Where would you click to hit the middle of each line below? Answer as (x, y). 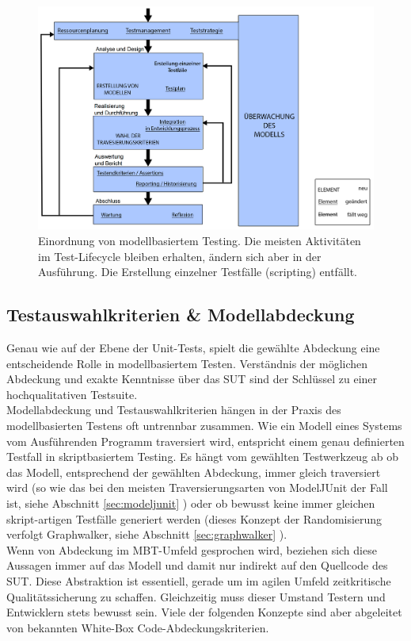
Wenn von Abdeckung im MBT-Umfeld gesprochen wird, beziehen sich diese (192, 549)
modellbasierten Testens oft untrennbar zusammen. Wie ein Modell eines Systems (204, 425)
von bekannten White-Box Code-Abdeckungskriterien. (138, 627)
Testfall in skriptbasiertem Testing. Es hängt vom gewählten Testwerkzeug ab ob (203, 457)
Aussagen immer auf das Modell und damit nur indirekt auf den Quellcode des (197, 565)
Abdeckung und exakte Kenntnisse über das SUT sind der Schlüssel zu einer (192, 379)
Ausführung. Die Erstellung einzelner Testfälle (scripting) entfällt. (198, 272)
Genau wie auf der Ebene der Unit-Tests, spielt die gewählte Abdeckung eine (193, 347)
